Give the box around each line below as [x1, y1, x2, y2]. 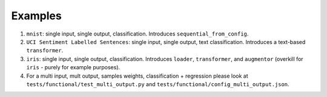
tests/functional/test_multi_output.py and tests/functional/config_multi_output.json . [26, 80, 290, 87]
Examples [11, 9, 62, 22]
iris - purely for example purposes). [26, 64, 121, 71]
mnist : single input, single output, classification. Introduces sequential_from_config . [26, 30, 249, 37]
